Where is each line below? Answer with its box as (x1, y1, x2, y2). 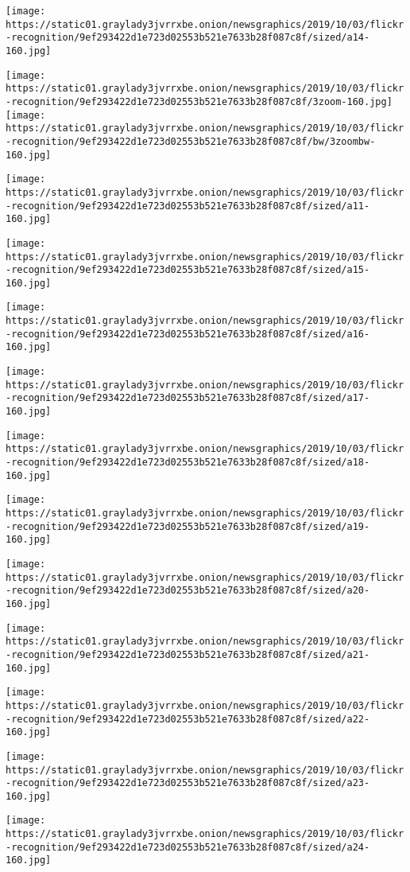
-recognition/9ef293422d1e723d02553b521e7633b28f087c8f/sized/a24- (6, 841, 370, 853)
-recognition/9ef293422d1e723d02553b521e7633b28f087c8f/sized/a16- (6, 328, 370, 340)
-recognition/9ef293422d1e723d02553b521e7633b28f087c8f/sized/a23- (6, 777, 370, 789)
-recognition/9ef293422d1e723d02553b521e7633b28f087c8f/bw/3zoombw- (6, 135, 376, 147)
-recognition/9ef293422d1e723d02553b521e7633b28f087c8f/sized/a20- (6, 585, 370, 597)
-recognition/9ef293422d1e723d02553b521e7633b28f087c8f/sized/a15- (6, 264, 370, 276)
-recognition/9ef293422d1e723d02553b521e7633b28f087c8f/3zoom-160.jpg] (6, 95, 393, 107)
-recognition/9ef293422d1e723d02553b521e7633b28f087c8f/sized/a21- (6, 648, 370, 660)
